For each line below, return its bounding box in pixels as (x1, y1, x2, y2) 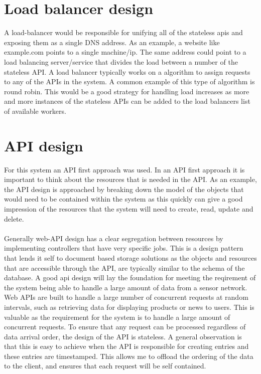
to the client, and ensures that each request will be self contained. (4, 360, 206, 371)
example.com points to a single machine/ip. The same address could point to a (4, 47, 246, 57)
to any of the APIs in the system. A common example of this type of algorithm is (4, 76, 255, 87)
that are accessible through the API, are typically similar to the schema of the (4, 262, 245, 273)
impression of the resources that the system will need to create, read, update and (4, 203, 253, 214)
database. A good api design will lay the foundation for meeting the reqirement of (4, 272, 256, 283)
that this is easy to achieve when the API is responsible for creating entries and (4, 341, 249, 351)
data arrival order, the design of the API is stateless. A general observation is (4, 331, 242, 341)
